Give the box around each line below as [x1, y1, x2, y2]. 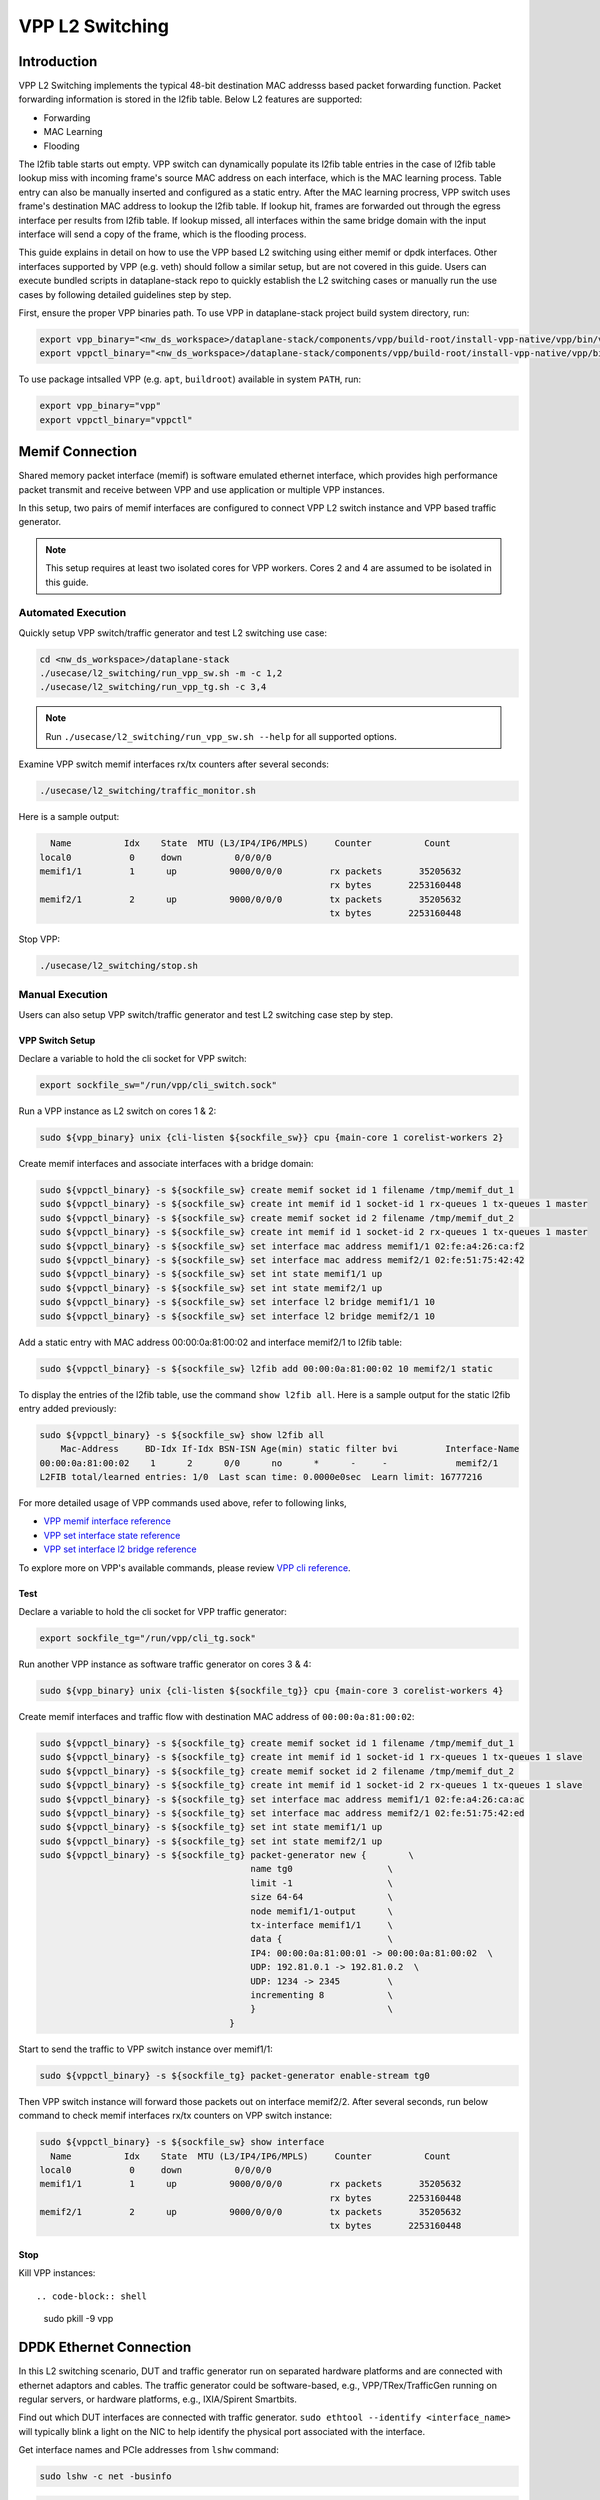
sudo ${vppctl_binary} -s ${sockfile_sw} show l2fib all [39, 1429, 325, 1440]
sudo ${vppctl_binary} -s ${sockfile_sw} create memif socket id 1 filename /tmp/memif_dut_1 [39, 1185, 515, 1196]
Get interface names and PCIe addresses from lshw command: [18, 2444, 279, 2456]
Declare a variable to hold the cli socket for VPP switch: [18, 1053, 247, 1065]
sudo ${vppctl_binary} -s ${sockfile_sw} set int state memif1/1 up [39, 1268, 383, 1280]
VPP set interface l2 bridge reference [43, 1543, 197, 1555]
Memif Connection [18, 443, 138, 460]
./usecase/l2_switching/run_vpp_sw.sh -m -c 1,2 [39, 668, 283, 679]
